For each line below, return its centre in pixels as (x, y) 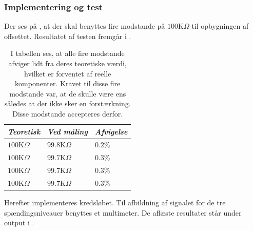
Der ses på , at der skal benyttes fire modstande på (85, 26)
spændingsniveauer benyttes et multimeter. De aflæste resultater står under (123, 212)
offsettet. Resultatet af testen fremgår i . (68, 36)
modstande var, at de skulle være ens (68, 93)
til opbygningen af (220, 26)
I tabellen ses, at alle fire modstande (67, 53)
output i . (19, 223)
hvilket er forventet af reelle (68, 73)
